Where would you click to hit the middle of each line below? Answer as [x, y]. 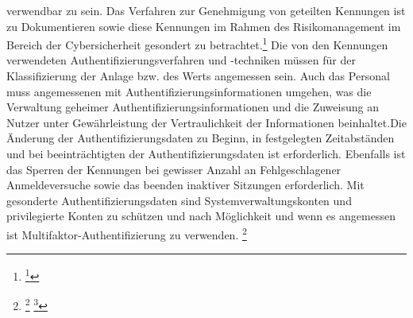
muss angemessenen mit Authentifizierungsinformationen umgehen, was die [189, 91]
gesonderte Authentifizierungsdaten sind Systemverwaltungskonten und [179, 200]
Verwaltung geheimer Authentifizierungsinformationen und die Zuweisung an [193, 107]
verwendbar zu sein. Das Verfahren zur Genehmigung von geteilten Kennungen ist [206, 10]
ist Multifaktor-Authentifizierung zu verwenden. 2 [127, 233]
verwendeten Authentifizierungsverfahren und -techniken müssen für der [181, 60]
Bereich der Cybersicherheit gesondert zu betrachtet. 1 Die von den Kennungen [197, 43]
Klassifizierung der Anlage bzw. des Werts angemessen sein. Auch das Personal [198, 76]
